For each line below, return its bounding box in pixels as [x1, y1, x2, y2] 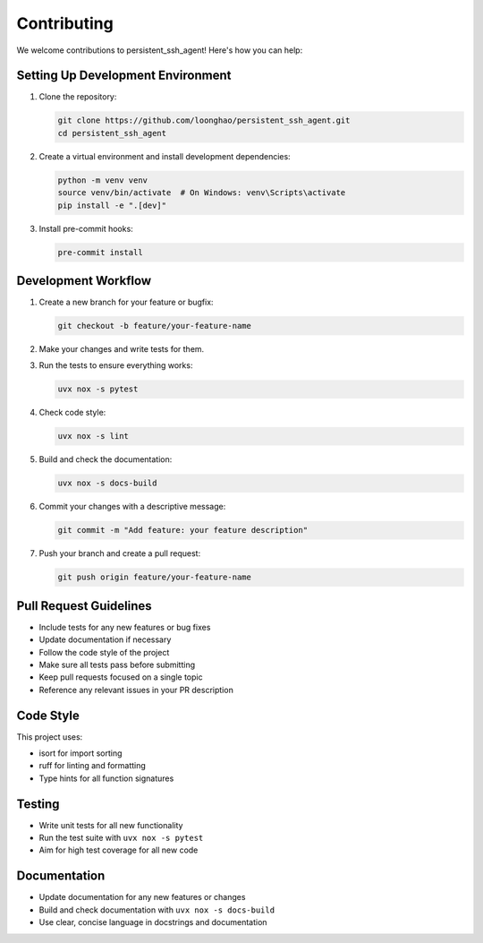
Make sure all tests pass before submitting [38, 659, 196, 670]
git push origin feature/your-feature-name [57, 572, 252, 582]
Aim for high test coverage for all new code [38, 844, 199, 855]
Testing [16, 796, 60, 811]
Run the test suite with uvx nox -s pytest [38, 833, 204, 844]
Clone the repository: [38, 91, 117, 102]
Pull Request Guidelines [16, 598, 152, 613]
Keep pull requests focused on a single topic [38, 672, 203, 682]
